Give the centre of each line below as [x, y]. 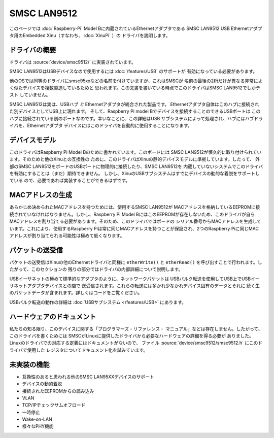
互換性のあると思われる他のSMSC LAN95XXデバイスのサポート [88, 377]
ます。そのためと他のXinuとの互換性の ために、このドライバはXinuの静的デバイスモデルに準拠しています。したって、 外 [134, 159]
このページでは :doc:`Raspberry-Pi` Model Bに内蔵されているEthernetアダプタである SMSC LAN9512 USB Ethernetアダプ [136, 28]
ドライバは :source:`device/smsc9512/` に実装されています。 [73, 62]
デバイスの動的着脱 [42, 384]
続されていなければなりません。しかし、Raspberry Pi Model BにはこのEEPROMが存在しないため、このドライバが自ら [132, 214]
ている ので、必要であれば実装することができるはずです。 [70, 181]
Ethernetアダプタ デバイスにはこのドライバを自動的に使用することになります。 [110, 125]
